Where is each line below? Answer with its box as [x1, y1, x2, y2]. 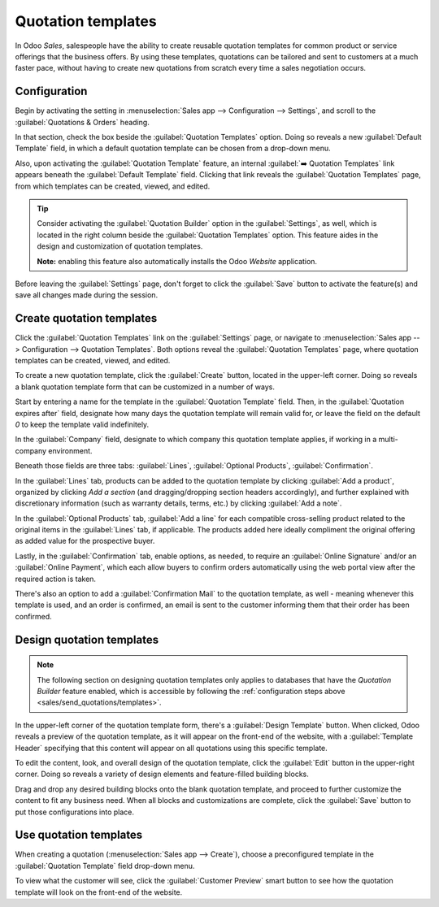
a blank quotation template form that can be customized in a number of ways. [15, 382, 276, 392]
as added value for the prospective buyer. [15, 536, 155, 546]
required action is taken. [15, 574, 97, 584]
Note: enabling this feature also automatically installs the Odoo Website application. [37, 256, 317, 266]
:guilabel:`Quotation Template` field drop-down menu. [15, 861, 195, 870]
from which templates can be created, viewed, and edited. [15, 181, 211, 191]
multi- [378, 435, 398, 445]
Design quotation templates [15, 632, 159, 646]
